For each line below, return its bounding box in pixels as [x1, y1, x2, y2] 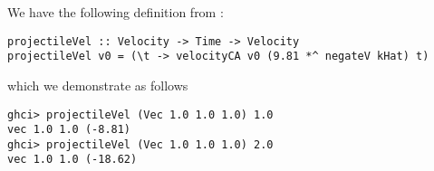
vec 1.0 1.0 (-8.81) [7, 123, 131, 137]
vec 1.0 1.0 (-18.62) [7, 153, 138, 166]
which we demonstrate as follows [7, 75, 188, 94]
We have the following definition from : [7, 3, 224, 21]
